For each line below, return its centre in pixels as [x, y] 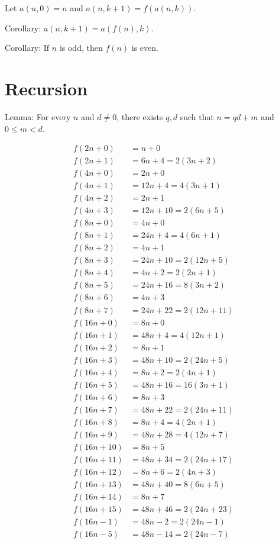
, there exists [140, 116]
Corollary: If [27, 48]
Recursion [46, 88]
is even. [145, 48]
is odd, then [81, 48]
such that [197, 116]
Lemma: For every [38, 116]
